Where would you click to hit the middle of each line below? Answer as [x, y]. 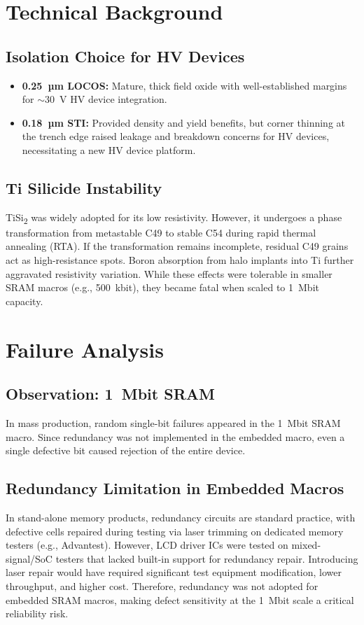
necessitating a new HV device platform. [109, 149]
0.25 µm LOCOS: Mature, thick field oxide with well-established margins [184, 85]
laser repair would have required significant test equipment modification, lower [174, 572]
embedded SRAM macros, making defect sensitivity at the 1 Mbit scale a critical [180, 599]
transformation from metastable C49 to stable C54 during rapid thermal [161, 232]
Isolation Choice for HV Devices [125, 56]
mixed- [306, 545]
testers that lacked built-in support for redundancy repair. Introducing [207, 558]
